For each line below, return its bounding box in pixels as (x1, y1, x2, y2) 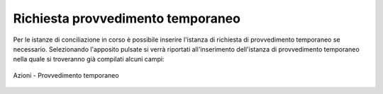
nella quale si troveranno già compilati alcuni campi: (13, 55, 165, 64)
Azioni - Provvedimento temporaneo (13, 71, 120, 79)
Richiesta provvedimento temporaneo (13, 11, 241, 26)
